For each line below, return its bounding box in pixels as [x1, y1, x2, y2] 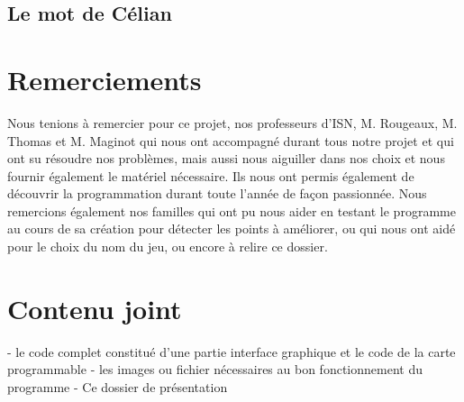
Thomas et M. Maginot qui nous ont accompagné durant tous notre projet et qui [7, 131, 454, 150]
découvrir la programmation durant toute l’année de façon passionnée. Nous [7, 184, 427, 203]
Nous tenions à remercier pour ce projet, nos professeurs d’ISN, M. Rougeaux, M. [7, 113, 458, 132]
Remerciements [7, 60, 202, 97]
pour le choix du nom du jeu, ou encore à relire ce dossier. [7, 237, 328, 256]
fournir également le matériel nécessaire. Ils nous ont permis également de [7, 166, 414, 185]
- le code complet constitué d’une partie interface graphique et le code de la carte [7, 342, 456, 361]
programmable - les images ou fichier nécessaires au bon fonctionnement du [7, 360, 423, 379]
